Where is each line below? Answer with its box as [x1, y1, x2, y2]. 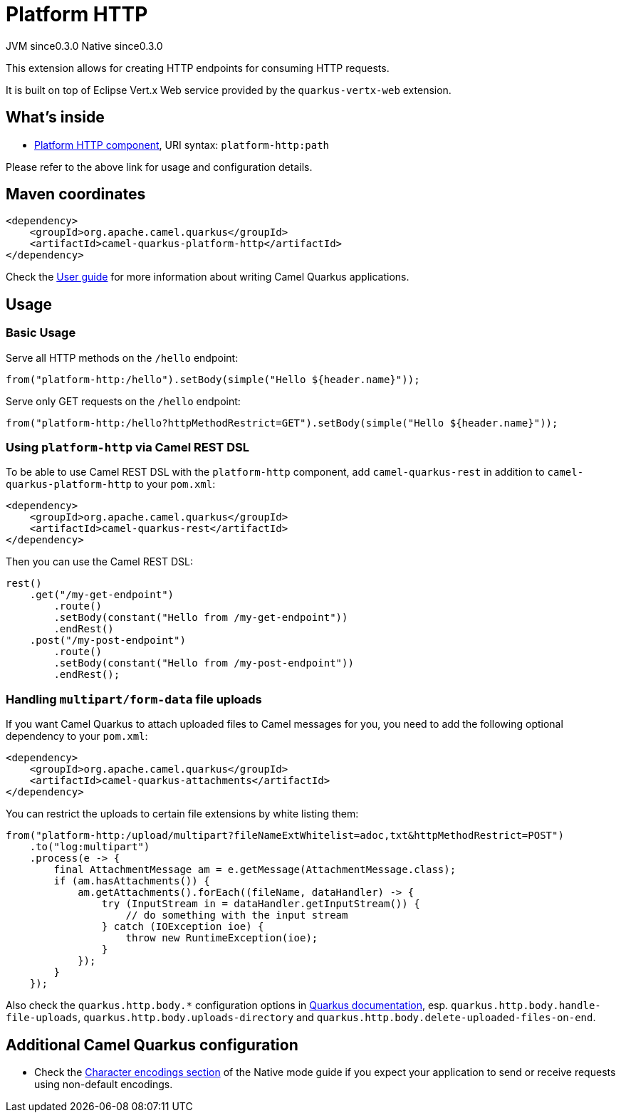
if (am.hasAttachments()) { [53, 875, 210, 887]
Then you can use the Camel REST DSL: [6, 555, 194, 568]
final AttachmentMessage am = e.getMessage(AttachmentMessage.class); [53, 864, 456, 876]
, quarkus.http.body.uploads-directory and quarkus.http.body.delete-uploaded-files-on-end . [78, 1011, 596, 1024]
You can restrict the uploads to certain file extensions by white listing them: [6, 808, 359, 820]
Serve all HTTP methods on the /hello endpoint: [6, 351, 239, 364]
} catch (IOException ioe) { [101, 921, 264, 933]
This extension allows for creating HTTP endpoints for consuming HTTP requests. [6, 61, 390, 74]
